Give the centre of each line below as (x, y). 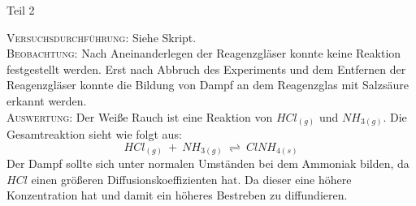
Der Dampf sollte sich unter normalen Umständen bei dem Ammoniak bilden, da (208, 163)
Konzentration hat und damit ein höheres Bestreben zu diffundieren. (177, 195)
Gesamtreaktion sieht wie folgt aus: (94, 134)
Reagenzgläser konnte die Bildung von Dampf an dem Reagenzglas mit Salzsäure (208, 85)
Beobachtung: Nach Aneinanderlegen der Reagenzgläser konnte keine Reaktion (204, 53)
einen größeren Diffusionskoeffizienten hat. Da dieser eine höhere (191, 179)
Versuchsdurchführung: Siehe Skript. (102, 37)
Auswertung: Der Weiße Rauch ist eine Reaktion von (140, 116)
